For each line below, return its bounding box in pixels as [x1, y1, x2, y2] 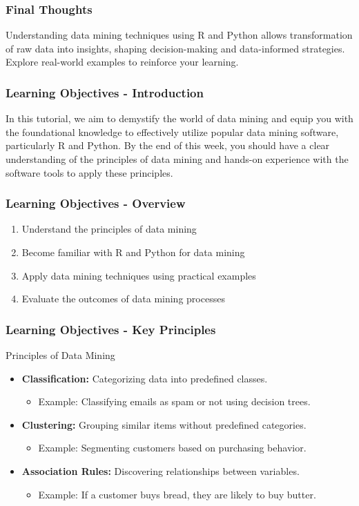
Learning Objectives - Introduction [6, 84, 204, 101]
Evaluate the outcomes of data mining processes [21, 291, 225, 306]
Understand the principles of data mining [21, 222, 197, 236]
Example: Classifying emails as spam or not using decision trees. [38, 394, 311, 409]
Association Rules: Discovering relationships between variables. [21, 463, 300, 478]
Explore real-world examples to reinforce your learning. [6, 55, 239, 69]
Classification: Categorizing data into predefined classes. [21, 371, 268, 385]
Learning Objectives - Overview [6, 195, 186, 212]
